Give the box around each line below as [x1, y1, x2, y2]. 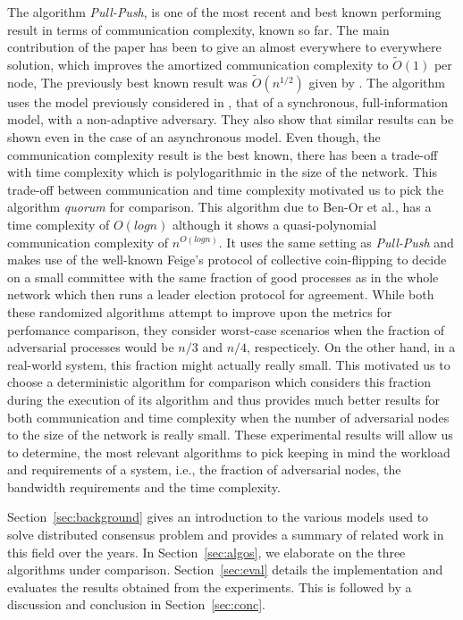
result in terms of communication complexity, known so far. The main [7, 20, 390, 38]
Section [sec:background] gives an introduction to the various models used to [7, 507, 429, 526]
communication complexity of [7, 232, 169, 251]
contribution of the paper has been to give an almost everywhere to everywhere [7, 38, 442, 56]
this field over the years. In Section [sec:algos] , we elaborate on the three [7, 542, 406, 561]
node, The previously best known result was [7, 72, 248, 91]
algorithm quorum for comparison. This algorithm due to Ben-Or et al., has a [7, 197, 432, 216]
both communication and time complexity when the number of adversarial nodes [7, 407, 450, 426]
